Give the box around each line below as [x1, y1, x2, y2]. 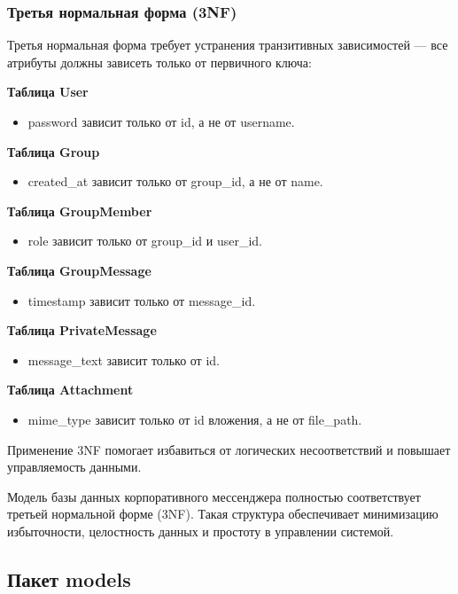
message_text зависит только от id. [27, 350, 220, 369]
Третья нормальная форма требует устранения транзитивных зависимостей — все [7, 35, 448, 54]
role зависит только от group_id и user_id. [27, 231, 262, 250]
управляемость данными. [7, 457, 142, 476]
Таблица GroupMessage [7, 261, 151, 279]
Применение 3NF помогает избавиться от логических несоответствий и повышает [7, 440, 451, 458]
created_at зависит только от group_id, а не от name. [27, 172, 323, 191]
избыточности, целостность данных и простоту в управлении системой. [7, 521, 394, 540]
